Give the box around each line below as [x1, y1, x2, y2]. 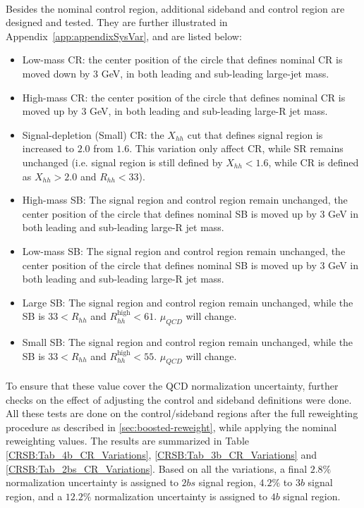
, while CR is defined [268, 154, 359, 169]
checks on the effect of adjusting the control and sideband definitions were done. [6, 392, 352, 407]
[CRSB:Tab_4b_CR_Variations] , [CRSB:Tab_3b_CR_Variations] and [6, 447, 317, 462]
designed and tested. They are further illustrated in [6, 15, 228, 30]
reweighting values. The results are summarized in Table [6, 433, 249, 448]
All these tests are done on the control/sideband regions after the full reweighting [6, 406, 358, 421]
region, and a [6, 488, 63, 503]
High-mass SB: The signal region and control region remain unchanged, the [22, 192, 348, 207]
